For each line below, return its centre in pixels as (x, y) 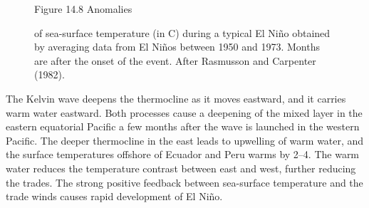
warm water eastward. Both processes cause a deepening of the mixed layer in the (184, 112)
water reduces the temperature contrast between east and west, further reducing (181, 168)
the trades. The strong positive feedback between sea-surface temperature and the (184, 182)
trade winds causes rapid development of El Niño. (114, 196)
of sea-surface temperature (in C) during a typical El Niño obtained (182, 32)
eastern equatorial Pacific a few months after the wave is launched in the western (183, 126)
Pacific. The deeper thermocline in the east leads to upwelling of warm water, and (185, 140)
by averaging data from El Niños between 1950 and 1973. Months (177, 47)
